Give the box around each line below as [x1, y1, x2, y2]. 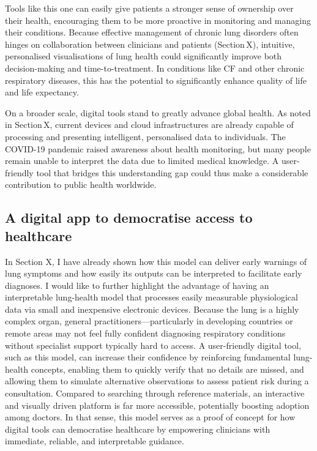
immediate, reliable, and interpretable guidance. [5, 434, 184, 447]
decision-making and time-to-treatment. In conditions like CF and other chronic [5, 61, 305, 74]
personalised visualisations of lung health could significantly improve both [5, 50, 282, 62]
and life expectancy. [5, 86, 79, 99]
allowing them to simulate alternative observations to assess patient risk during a [5, 375, 309, 387]
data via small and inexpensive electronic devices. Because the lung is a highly [5, 302, 299, 315]
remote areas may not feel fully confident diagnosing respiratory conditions [5, 327, 286, 340]
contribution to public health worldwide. [5, 178, 157, 191]
